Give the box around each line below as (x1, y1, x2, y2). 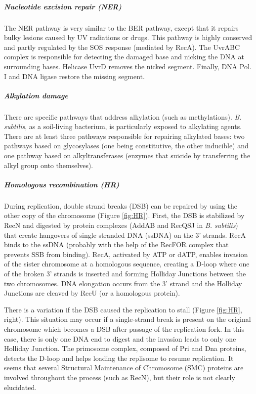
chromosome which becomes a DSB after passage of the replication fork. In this (4, 323, 245, 334)
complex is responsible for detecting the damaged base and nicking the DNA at (4, 51, 244, 62)
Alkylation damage (4, 90, 68, 100)
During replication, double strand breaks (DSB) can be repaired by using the (4, 200, 238, 211)
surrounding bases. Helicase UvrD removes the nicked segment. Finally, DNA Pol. (4, 61, 252, 71)
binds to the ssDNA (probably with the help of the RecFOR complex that (4, 239, 229, 250)
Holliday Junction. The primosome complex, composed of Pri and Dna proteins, (4, 343, 246, 353)
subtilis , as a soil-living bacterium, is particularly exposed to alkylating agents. (4, 121, 242, 131)
